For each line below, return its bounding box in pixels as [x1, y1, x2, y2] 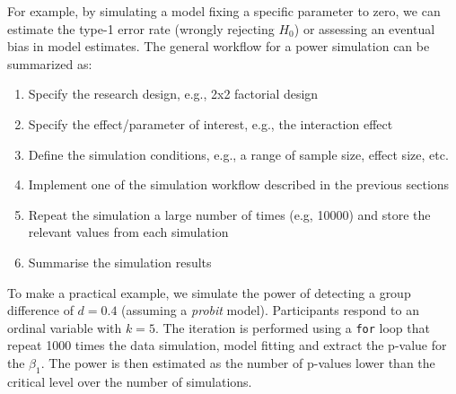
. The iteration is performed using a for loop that [154, 318, 430, 337]
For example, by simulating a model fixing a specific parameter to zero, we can [7, 2, 441, 20]
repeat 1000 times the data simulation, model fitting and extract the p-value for [7, 336, 447, 355]
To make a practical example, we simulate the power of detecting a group [7, 283, 411, 302]
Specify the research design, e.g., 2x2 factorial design [28, 84, 319, 103]
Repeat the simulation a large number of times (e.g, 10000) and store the [28, 205, 431, 223]
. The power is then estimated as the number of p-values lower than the [40, 353, 435, 372]
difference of [7, 301, 74, 320]
